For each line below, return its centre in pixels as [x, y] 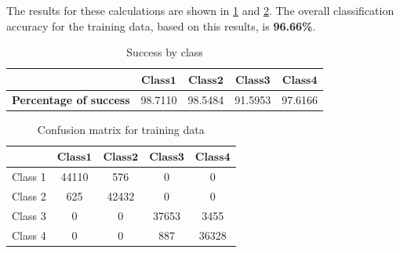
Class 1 [29, 177]
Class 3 [29, 215]
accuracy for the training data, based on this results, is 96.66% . [161, 25]
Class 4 [29, 235]
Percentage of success [71, 99]
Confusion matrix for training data [121, 129]
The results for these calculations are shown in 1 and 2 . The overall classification [200, 10]
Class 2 [29, 196]
